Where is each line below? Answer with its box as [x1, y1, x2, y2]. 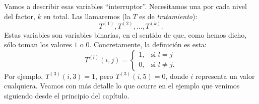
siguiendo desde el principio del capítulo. [4, 90, 129, 100]
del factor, [4, 11, 35, 21]
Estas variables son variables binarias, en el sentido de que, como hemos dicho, [4, 29, 247, 40]
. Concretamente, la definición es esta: [89, 39, 207, 50]
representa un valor [195, 70, 255, 81]
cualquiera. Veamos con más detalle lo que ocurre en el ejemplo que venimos [4, 80, 240, 91]
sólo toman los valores [4, 39, 72, 50]
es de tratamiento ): [139, 11, 198, 21]
